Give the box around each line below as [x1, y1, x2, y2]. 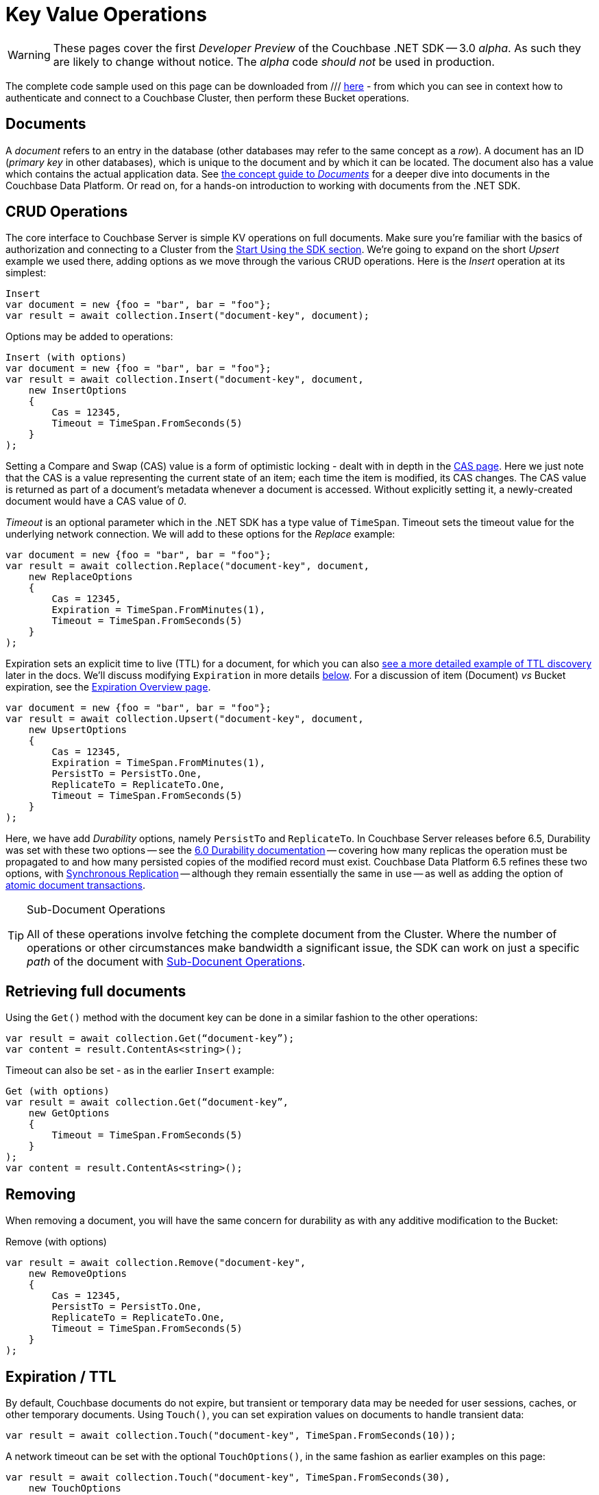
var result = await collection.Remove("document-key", [5, 1257, 306, 1269]
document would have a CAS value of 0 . [5, 495, 187, 507]
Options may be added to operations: [5, 331, 173, 343]
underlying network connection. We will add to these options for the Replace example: [5, 528, 395, 540]
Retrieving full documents [5, 982, 186, 1000]
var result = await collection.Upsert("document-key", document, [5, 713, 364, 725]
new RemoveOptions [28, 1268, 127, 1280]
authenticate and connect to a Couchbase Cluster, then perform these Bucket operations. [5, 91, 409, 104]
